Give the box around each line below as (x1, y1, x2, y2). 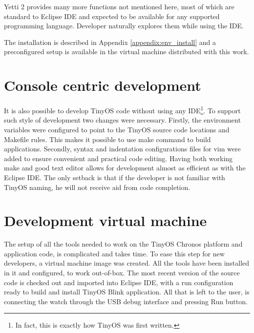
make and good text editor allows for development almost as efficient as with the (4, 163, 246, 173)
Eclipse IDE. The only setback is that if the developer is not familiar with (4, 172, 225, 182)
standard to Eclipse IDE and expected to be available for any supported (4, 11, 220, 21)
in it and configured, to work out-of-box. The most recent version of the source (4, 268, 240, 277)
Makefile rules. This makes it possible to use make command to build (4, 134, 211, 144)
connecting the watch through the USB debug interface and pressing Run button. (4, 296, 248, 306)
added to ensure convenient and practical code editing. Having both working (4, 153, 233, 163)
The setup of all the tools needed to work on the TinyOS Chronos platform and (4, 239, 243, 249)
